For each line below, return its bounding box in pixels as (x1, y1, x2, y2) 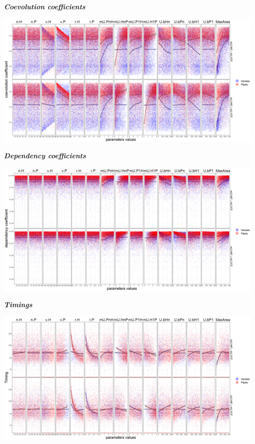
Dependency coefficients (4, 150, 86, 161)
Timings (4, 299, 32, 310)
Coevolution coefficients (4, 1, 85, 11)
